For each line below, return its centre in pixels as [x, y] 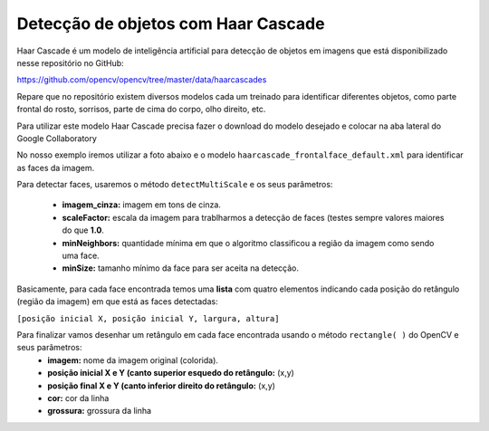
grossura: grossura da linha [100, 411]
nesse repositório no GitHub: [70, 62]
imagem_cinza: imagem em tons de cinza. [142, 205]
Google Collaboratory [57, 138]
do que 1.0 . [83, 230]
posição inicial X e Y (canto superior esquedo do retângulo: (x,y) [171, 373]
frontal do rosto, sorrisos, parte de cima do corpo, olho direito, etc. [141, 110]
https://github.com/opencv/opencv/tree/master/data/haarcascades [142, 80]
